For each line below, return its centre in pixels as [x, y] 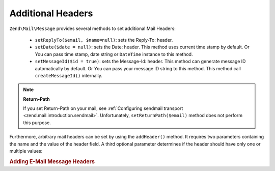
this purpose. [37, 123]
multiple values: [26, 151]
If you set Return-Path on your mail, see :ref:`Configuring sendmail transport [103, 108]
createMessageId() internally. [69, 75]
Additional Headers [51, 13]
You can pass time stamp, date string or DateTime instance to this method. [114, 54]
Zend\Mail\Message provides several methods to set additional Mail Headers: [92, 28]
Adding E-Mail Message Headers [52, 161]
